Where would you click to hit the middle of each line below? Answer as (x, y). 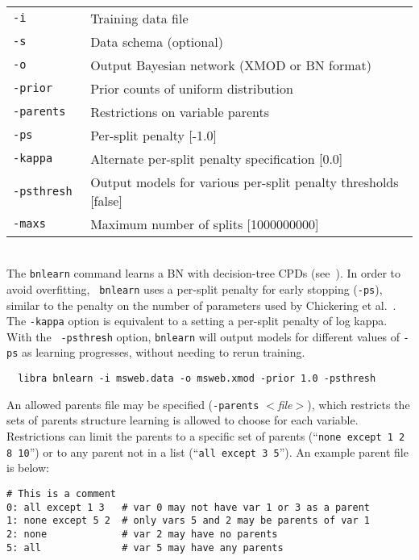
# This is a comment (62, 493)
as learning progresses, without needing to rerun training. (163, 352)
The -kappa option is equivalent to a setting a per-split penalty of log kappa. (197, 321)
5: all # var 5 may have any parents (145, 547)
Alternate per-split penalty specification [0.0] (217, 158)
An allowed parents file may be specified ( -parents (133, 404)
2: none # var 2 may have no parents (142, 534)
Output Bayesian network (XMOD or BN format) (231, 65)
